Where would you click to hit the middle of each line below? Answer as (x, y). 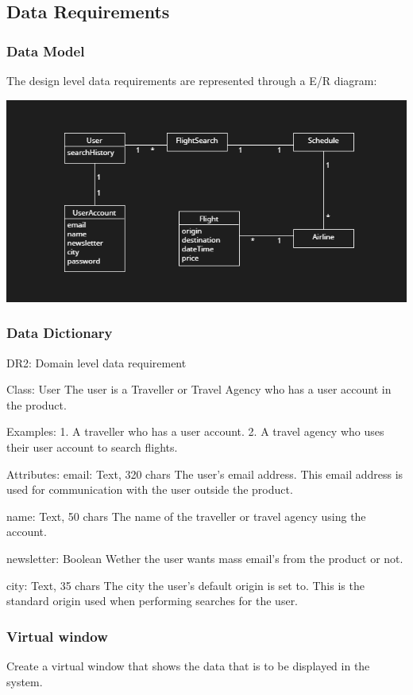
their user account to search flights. (92, 447)
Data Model (46, 50)
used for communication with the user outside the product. (150, 489)
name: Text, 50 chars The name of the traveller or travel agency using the (186, 516)
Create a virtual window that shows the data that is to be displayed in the (188, 666)
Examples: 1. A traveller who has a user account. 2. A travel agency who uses (195, 431)
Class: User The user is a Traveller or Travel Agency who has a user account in (199, 389)
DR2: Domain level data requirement (96, 362)
